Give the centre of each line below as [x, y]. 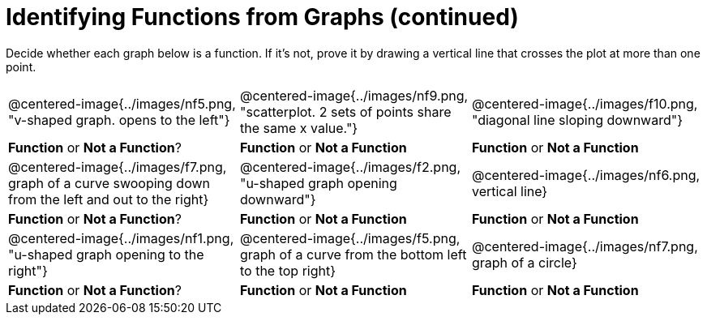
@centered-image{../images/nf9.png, [354, 95]
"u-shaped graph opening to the [106, 254]
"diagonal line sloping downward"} [577, 120]
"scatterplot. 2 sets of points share [345, 111]
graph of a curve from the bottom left [353, 254]
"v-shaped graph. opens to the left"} [119, 120]
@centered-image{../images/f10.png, [585, 103]
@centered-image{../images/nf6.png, [586, 175]
